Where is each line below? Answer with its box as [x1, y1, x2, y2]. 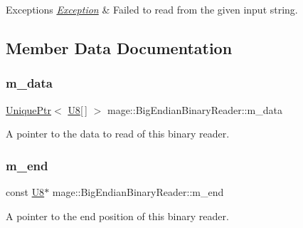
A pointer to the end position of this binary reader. [6, 208, 229, 223]
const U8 [6, 185, 45, 199]
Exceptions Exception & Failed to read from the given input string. [6, 2, 298, 16]
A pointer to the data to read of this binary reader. [6, 126, 230, 141]
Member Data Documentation [6, 36, 233, 58]
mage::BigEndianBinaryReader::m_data [107, 102, 282, 117]
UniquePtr [6, 102, 52, 117]
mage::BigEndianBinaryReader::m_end [52, 185, 224, 199]
